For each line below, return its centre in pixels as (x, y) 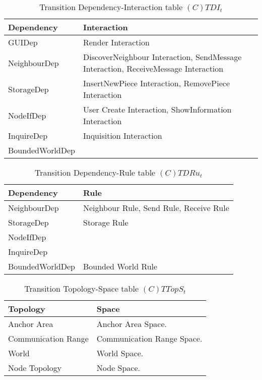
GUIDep (23, 42)
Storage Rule (106, 222)
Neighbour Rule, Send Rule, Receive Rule (156, 208)
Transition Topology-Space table (82, 288)
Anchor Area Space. (132, 324)
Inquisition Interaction (122, 135)
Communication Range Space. (149, 338)
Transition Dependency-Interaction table (111, 7)
